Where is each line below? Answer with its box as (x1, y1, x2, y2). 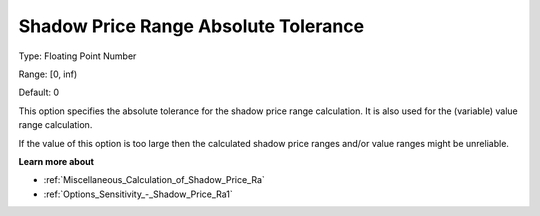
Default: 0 (18, 86, 60, 99)
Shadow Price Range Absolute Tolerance (18, 15, 365, 37)
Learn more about (18, 155, 95, 167)
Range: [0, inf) (18, 68, 78, 80)
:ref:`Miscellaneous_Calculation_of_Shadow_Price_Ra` (43, 174, 265, 186)
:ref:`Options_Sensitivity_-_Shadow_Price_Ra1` (43, 188, 234, 200)
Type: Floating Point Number (18, 50, 137, 62)
